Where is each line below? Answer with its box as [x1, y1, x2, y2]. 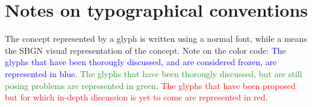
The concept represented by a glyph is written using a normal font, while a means [5, 32, 308, 45]
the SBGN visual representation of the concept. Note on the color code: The [5, 44, 286, 56]
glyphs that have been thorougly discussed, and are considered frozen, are [5, 56, 277, 68]
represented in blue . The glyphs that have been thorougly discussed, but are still [5, 67, 302, 80]
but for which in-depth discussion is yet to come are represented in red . [5, 91, 268, 103]
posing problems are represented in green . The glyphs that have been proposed [5, 79, 296, 91]
